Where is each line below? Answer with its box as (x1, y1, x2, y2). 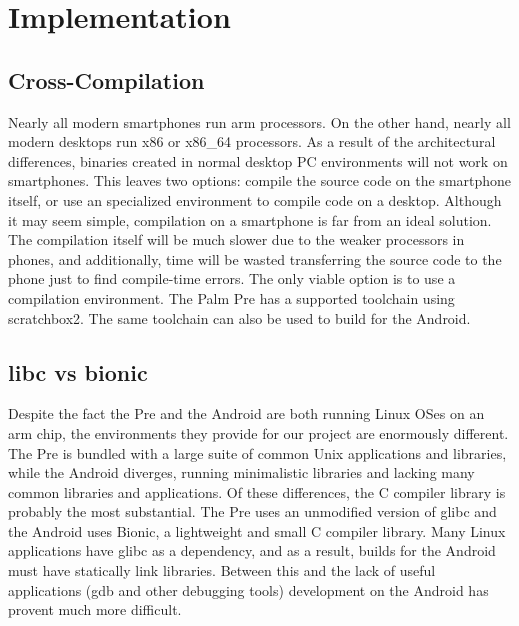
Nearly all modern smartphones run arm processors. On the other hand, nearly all (8, 111, 511, 132)
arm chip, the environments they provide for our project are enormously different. (8, 422, 509, 443)
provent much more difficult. (8, 599, 182, 620)
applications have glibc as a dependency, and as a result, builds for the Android (8, 540, 496, 561)
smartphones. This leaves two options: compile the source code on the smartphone (8, 170, 512, 191)
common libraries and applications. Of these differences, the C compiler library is (8, 481, 506, 502)
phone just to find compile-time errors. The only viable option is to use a (8, 268, 456, 289)
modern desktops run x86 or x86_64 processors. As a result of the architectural (8, 131, 496, 152)
